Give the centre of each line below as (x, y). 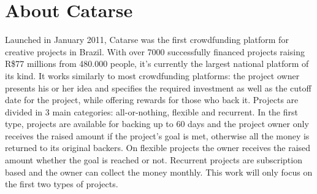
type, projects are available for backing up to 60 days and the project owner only (157, 124)
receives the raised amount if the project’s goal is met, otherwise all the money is (157, 135)
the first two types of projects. (62, 184)
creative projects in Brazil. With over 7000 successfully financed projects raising (155, 51)
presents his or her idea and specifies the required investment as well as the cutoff (158, 87)
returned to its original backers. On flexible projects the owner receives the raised (158, 148)
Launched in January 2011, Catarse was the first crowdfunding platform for (147, 40)
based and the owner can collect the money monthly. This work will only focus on (159, 172)
